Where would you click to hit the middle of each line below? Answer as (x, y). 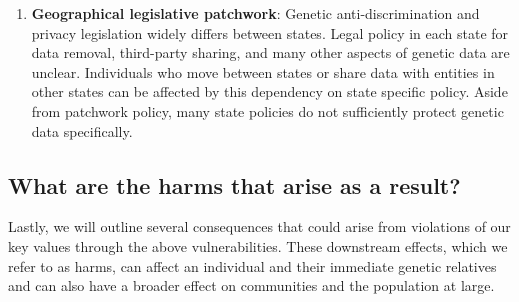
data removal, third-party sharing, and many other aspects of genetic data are (270, 52)
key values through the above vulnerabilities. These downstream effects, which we (258, 245)
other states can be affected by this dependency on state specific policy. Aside (269, 91)
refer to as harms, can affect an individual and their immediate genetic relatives (252, 265)
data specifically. (82, 130)
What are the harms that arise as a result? (234, 184)
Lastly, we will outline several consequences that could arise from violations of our (259, 226)
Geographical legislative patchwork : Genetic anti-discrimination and (255, 13)
